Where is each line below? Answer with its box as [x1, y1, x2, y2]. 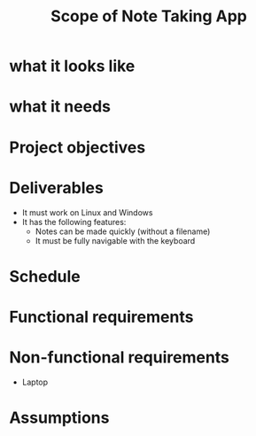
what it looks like [9, 56, 136, 76]
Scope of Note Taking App [50, 6, 248, 27]
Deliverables [9, 177, 104, 198]
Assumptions [9, 408, 110, 427]
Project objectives [9, 137, 146, 157]
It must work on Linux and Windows [21, 206, 153, 218]
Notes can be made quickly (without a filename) [35, 226, 211, 237]
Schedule [9, 266, 81, 286]
